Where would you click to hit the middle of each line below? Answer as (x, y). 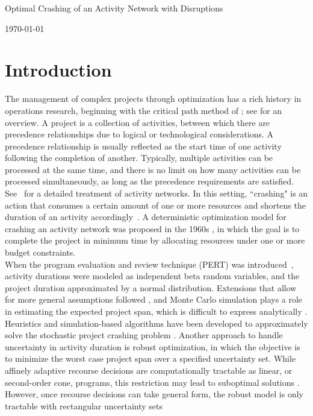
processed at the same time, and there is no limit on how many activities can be (153, 169)
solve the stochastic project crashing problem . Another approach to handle (144, 335)
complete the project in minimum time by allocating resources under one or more (155, 240)
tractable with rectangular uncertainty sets (84, 405)
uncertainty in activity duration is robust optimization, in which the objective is (153, 346)
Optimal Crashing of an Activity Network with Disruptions (114, 8)
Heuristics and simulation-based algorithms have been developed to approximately (156, 323)
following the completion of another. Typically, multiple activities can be (139, 158)
